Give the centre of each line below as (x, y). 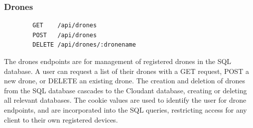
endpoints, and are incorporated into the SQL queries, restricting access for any (126, 109)
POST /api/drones (65, 35)
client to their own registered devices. (61, 119)
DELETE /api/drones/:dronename (84, 45)
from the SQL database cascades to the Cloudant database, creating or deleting (126, 90)
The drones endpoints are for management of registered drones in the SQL (118, 61)
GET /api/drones (65, 26)
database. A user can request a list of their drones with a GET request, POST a (126, 71)
